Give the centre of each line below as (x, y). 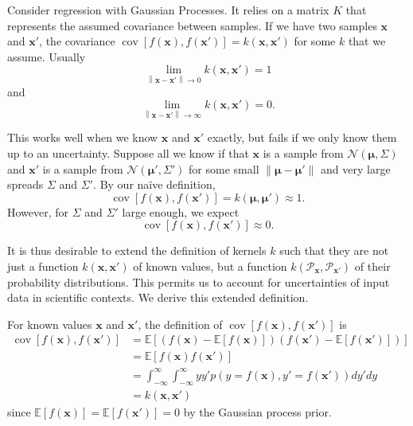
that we (367, 41)
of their (372, 266)
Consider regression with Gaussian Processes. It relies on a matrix (168, 10)
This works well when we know (83, 137)
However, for (38, 211)
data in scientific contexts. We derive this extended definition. (158, 297)
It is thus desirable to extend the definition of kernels (137, 250)
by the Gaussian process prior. (257, 411)
